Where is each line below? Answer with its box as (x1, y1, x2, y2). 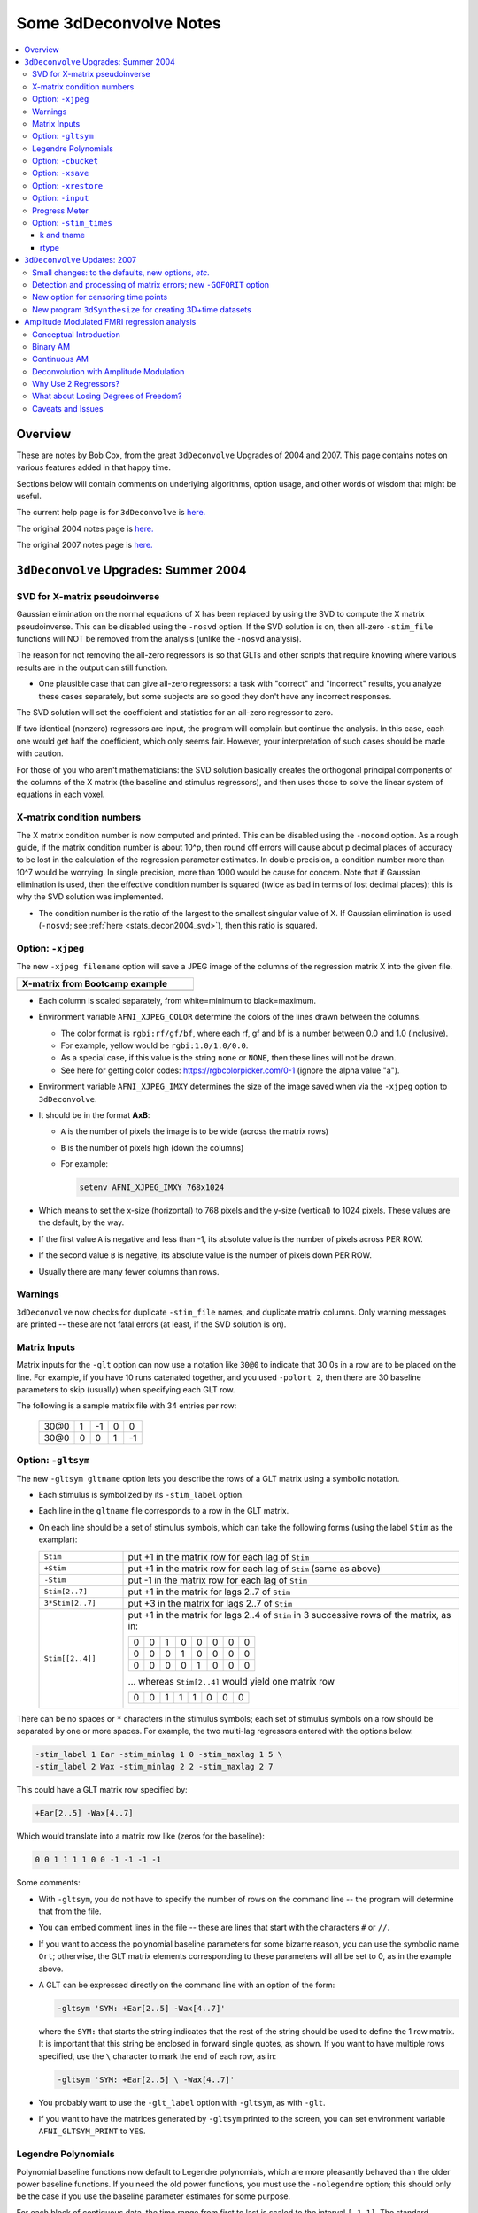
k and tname (40, 230, 86, 241)
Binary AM (32, 341, 71, 351)
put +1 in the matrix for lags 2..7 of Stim (127, 1585, 291, 1598)
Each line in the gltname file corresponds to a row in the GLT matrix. (38, 1506, 289, 1516)
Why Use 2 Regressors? (32, 379, 119, 389)
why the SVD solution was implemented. (16, 891, 164, 902)
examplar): (38, 1534, 78, 1545)
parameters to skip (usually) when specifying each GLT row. (16, 1384, 235, 1395)
